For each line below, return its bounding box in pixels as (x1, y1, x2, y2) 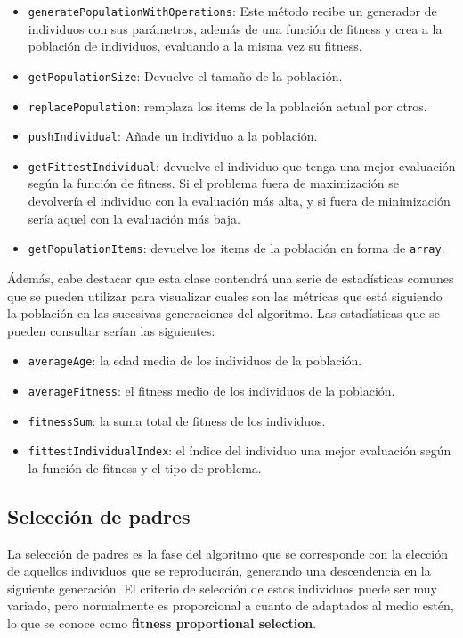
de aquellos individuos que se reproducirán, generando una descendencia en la (7, 561, 431, 580)
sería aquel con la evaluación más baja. (28, 209, 240, 227)
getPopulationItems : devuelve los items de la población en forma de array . (28, 239, 445, 258)
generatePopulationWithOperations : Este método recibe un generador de (28, 2, 437, 20)
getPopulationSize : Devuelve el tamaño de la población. (28, 66, 343, 85)
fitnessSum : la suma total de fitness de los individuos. (28, 411, 326, 429)
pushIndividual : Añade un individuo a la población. (28, 127, 318, 145)
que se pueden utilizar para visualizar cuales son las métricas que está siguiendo (7, 286, 443, 305)
